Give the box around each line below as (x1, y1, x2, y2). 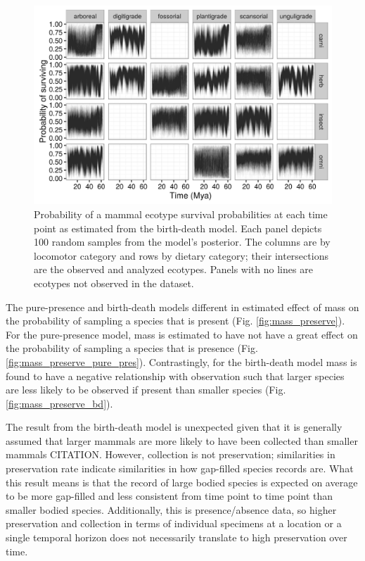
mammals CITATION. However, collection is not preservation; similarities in (6, 447, 335, 462)
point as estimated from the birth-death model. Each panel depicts (34, 220, 322, 235)
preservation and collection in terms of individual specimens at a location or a (6, 516, 342, 531)
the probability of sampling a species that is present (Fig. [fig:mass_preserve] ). (6, 313, 345, 328)
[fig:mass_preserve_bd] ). (6, 396, 113, 410)
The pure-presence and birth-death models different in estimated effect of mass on (6, 299, 359, 314)
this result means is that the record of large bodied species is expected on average (6, 474, 358, 489)
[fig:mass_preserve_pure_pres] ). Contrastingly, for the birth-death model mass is (6, 354, 357, 369)
